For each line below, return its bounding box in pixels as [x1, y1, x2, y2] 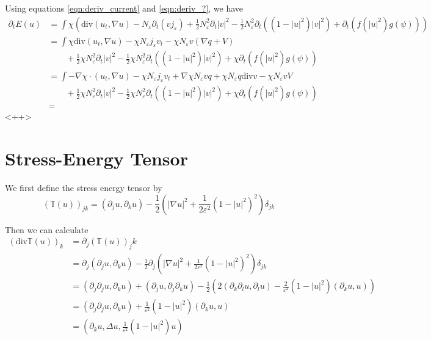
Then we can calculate [5, 223, 89, 236]
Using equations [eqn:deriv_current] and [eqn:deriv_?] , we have [5, 2, 244, 14]
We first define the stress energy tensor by [5, 181, 162, 194]
